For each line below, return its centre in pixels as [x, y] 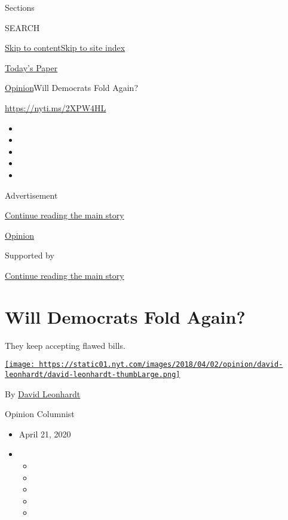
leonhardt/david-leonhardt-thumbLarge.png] [93, 374]
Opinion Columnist [40, 414]
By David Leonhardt [43, 393]
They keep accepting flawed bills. [65, 345]
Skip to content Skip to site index [65, 48]
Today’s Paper [31, 67]
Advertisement [31, 195]
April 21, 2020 [45, 434]
